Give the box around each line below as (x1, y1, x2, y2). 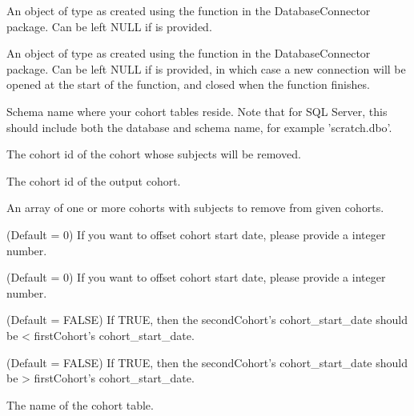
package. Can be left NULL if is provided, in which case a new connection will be (6, 60, 406, 77)
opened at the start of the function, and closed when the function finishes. (6, 76, 370, 93)
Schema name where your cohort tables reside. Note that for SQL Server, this (6, 102, 388, 119)
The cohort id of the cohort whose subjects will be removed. (6, 146, 301, 162)
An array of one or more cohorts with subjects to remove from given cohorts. (6, 199, 384, 216)
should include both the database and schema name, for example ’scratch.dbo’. (6, 118, 392, 135)
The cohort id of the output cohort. (6, 172, 181, 189)
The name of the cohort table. (6, 396, 154, 413)
